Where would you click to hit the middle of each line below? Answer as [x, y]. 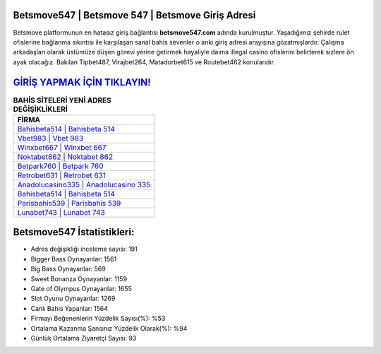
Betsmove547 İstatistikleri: [74, 232]
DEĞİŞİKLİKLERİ [41, 109]
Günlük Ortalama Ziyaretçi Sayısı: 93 [84, 338]
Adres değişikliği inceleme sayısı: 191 [84, 249]
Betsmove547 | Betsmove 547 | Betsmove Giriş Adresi [134, 15]
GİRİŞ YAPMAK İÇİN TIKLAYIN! [82, 82]
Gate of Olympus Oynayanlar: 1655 [81, 289]
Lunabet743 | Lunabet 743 [61, 212]
